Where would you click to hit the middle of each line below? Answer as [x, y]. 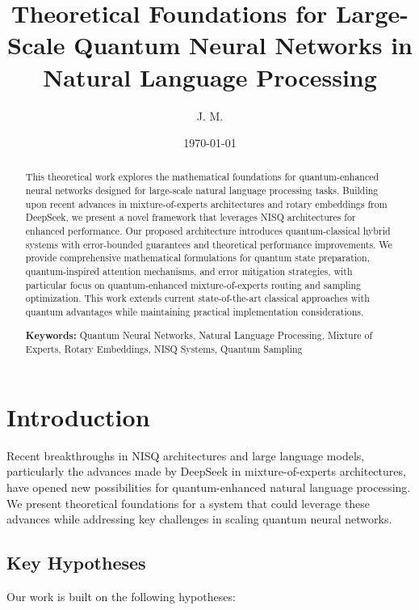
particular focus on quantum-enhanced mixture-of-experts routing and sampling [193, 284]
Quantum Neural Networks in [243, 45]
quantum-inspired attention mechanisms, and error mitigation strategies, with [189, 271]
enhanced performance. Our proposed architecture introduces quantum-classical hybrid [208, 231]
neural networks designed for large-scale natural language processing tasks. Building [202, 191]
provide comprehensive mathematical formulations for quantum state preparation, [197, 258]
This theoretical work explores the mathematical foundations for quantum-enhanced [202, 177]
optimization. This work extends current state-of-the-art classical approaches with [197, 298]
